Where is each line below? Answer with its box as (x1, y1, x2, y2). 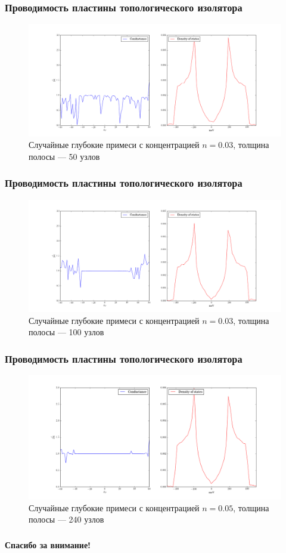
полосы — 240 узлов (29, 513, 104, 526)
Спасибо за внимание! (5, 538, 91, 551)
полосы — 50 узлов (29, 150, 100, 162)
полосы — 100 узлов (29, 326, 104, 338)
